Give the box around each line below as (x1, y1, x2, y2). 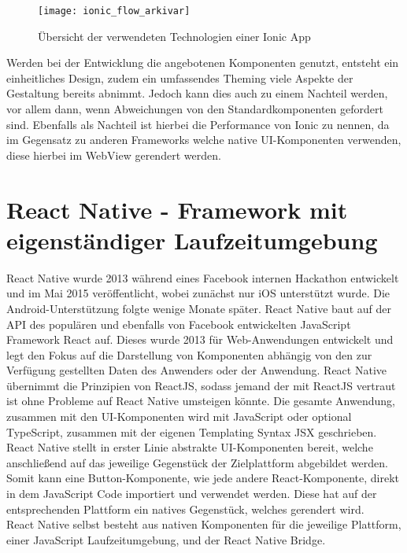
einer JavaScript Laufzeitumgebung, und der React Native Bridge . (6, 531, 326, 547)
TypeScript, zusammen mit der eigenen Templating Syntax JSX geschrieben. (6, 423, 377, 440)
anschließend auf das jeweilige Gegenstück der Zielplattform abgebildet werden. (6, 454, 388, 470)
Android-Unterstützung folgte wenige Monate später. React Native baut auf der (6, 300, 391, 316)
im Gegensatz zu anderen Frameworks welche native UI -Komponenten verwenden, (6, 131, 401, 148)
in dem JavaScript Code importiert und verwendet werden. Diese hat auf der (6, 485, 377, 502)
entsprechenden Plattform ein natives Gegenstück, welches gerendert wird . (6, 500, 364, 517)
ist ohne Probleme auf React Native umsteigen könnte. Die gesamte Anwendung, (6, 393, 395, 409)
